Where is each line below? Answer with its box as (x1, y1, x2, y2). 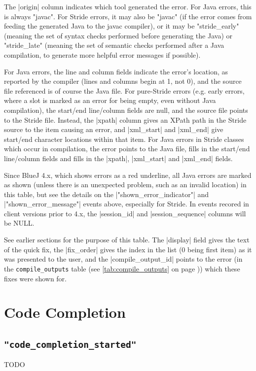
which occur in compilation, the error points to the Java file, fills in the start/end (4, 143, 250, 154)
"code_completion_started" (4, 339, 137, 350)
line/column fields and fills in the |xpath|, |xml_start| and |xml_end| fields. (4, 153, 233, 163)
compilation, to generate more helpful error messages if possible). (4, 49, 201, 60)
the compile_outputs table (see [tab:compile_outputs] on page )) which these (4, 263, 240, 273)
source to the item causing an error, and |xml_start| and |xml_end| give (4, 124, 223, 135)
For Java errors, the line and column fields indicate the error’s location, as (4, 66, 228, 76)
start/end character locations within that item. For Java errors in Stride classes (4, 134, 244, 144)
